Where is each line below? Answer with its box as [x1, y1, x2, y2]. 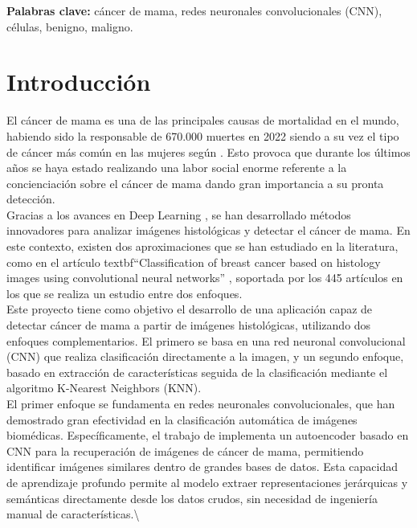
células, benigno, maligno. [6, 18, 133, 35]
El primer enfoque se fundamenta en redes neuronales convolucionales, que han [6, 395, 395, 411]
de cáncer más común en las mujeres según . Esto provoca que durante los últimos [6, 143, 411, 160]
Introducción [6, 65, 151, 98]
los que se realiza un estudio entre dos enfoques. [6, 284, 243, 301]
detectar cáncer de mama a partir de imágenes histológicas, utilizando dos [6, 317, 371, 334]
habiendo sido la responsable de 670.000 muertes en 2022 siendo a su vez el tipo [6, 127, 399, 144]
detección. [6, 190, 55, 207]
